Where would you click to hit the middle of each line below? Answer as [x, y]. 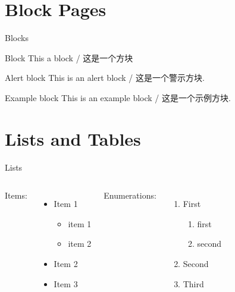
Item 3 [66, 283]
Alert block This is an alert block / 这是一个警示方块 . [105, 78]
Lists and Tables [73, 138]
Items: [16, 195]
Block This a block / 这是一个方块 [69, 57]
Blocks [17, 38]
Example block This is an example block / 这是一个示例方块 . [118, 97]
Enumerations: [130, 195]
